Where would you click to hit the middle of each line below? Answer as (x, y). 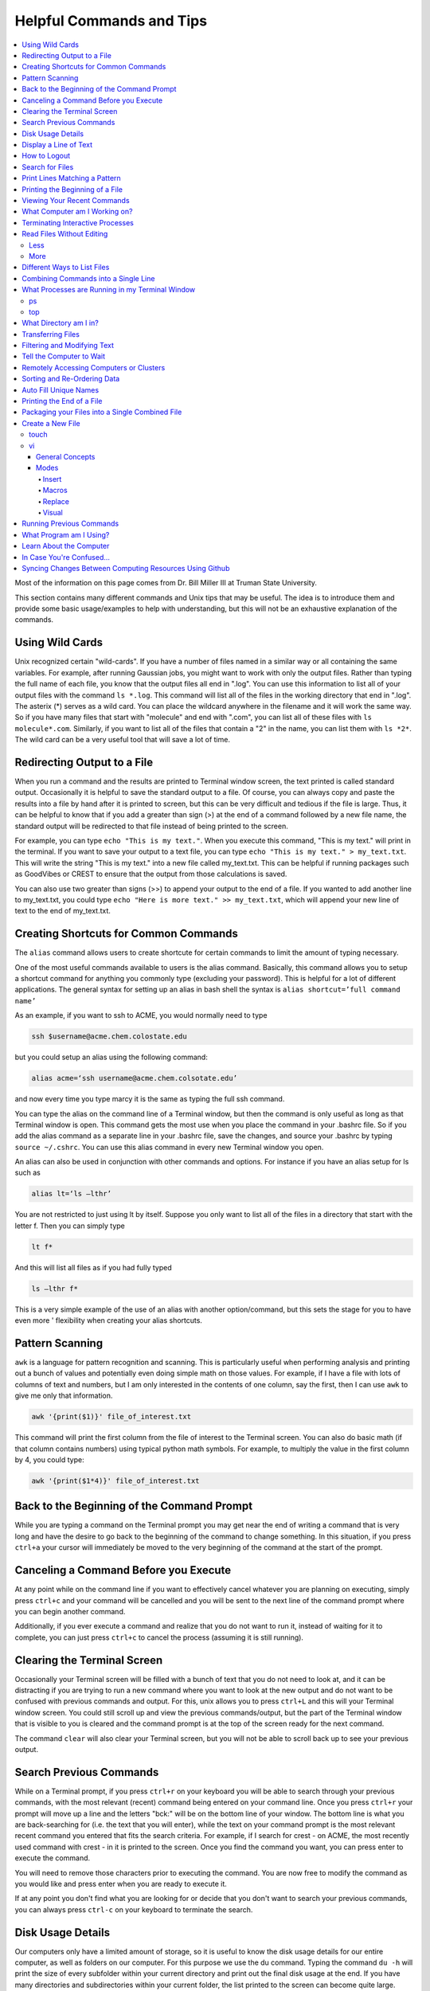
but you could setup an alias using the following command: (111, 1057)
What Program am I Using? (66, 534)
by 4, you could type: (49, 1459)
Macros (55, 491)
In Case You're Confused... (66, 557)
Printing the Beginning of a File (72, 189)
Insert (52, 479)
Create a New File (51, 423)
